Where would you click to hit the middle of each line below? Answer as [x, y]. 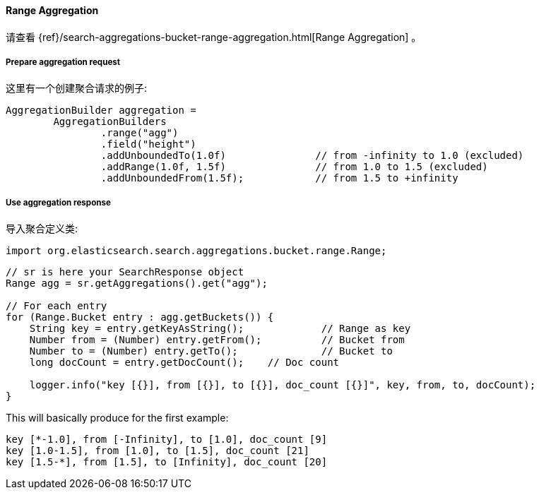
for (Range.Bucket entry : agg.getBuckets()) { [140, 317]
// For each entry [57, 306]
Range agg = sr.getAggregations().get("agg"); [137, 284]
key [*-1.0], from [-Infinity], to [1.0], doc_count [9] [167, 440]
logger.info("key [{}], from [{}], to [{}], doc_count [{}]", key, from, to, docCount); [283, 385]
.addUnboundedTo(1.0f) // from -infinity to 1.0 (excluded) [312, 156]
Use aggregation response [58, 202]
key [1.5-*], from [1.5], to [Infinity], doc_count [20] [167, 462]
